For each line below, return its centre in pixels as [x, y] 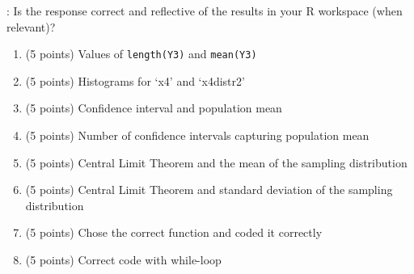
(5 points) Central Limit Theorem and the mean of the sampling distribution [216, 162]
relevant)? [31, 26]
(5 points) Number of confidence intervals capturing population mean [197, 135]
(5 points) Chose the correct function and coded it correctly [174, 232]
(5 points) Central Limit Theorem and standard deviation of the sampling [209, 190]
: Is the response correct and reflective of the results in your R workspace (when [205, 11]
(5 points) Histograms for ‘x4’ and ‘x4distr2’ [135, 80]
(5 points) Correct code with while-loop [123, 259]
